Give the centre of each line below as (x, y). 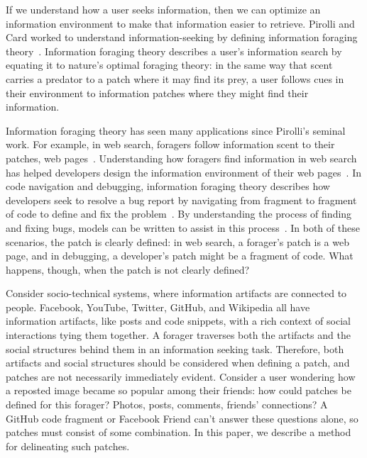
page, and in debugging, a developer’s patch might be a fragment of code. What (180, 256)
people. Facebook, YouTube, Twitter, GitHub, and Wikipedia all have (158, 307)
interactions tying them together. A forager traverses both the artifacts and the (178, 335)
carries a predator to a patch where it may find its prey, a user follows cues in (175, 78)
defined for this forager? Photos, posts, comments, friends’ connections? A (167, 404)
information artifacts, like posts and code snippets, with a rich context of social (178, 321)
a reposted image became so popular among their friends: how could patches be (179, 390)
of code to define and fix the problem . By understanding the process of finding (179, 214)
